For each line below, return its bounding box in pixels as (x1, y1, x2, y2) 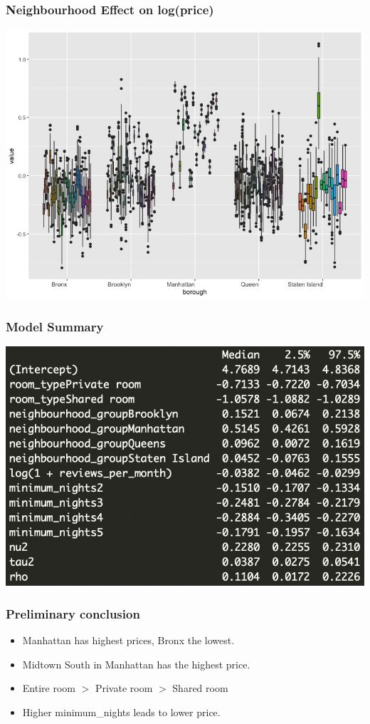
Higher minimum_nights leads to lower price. (22, 705, 221, 720)
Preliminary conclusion (6, 604, 140, 622)
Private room (95, 681, 153, 695)
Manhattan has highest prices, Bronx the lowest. (22, 633, 235, 648)
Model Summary (6, 317, 104, 335)
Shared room (172, 681, 228, 695)
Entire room (22, 681, 75, 695)
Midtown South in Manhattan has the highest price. (22, 656, 250, 671)
